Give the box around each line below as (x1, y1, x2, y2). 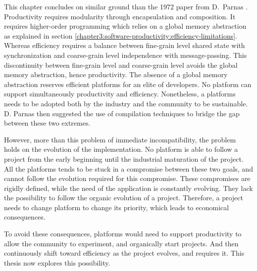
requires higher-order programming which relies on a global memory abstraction (4, 21, 247, 31)
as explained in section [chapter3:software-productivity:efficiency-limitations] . (4, 30, 238, 41)
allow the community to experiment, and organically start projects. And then (4, 238, 239, 248)
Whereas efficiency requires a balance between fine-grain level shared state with (4, 40, 245, 50)
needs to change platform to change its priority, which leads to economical (4, 202, 229, 212)
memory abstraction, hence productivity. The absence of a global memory (4, 69, 228, 80)
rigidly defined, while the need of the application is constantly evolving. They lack (4, 182, 253, 193)
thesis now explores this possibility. (4, 257, 110, 268)
